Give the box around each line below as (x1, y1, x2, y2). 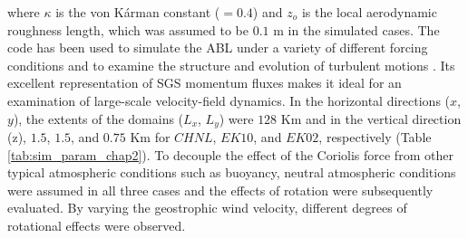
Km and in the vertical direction (280, 109, 462, 128)
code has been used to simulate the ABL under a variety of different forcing (7, 38, 428, 57)
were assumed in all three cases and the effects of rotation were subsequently (7, 180, 434, 199)
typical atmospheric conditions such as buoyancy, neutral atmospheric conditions (7, 163, 456, 182)
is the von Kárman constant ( (55, 3, 220, 21)
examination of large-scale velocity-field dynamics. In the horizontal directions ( (7, 90, 451, 109)
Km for (130, 128, 171, 147)
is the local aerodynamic (301, 3, 437, 21)
